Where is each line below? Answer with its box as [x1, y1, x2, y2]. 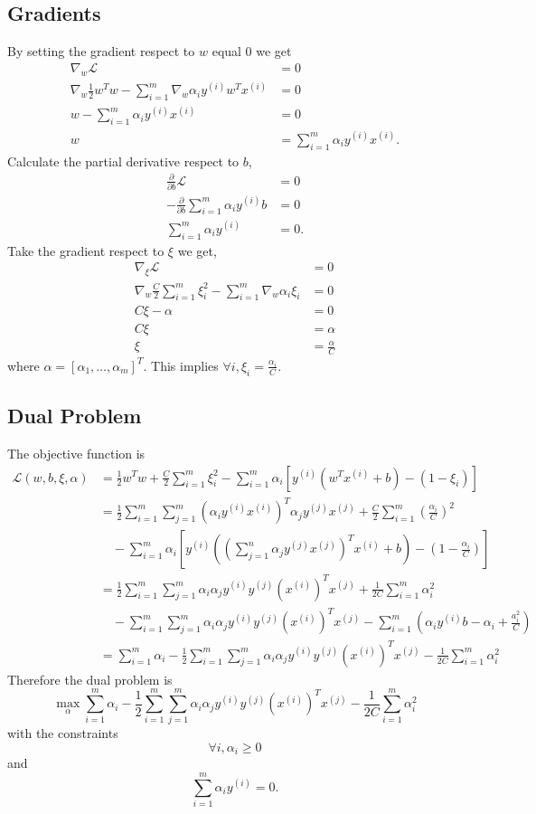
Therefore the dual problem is [7, 669, 173, 688]
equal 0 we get [212, 42, 292, 61]
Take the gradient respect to [7, 241, 165, 260]
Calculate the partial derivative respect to [7, 151, 240, 170]
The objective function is [7, 443, 146, 462]
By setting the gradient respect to [7, 42, 195, 61]
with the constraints [7, 724, 118, 743]
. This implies [143, 355, 219, 374]
